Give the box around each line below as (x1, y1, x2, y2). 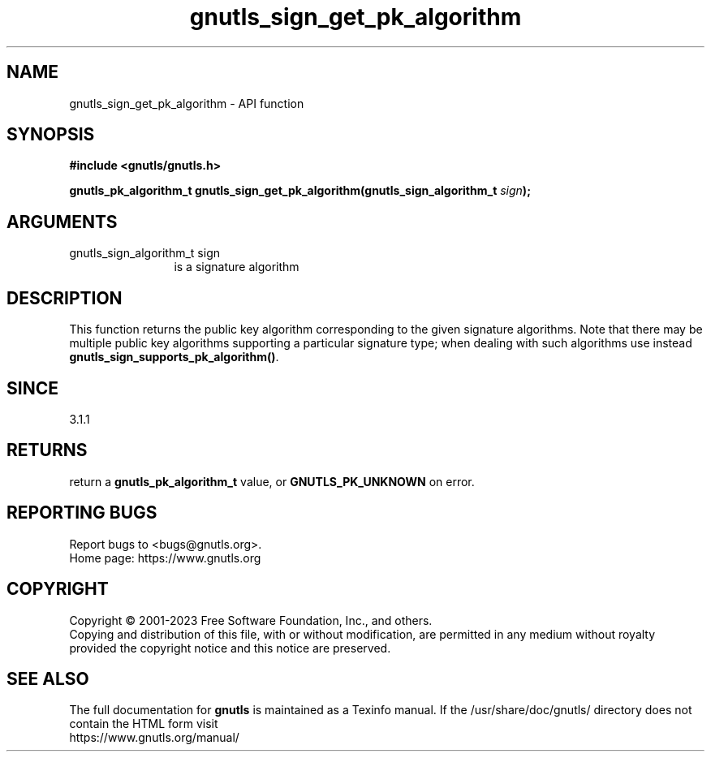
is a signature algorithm (174, 260, 299, 274)
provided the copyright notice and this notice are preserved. (69, 640, 391, 655)
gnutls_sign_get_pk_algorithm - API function (69, 96, 304, 110)
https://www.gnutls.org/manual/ (69, 730, 239, 745)
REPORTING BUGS (6, 502, 157, 523)
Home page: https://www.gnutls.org (69, 550, 261, 565)
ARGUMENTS (6, 211, 118, 232)
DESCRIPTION (6, 287, 123, 308)
